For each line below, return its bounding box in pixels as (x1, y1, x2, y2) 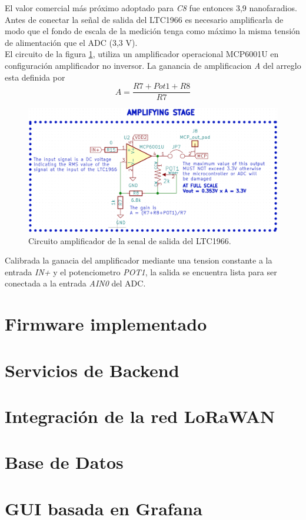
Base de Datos (5, 450, 124, 474)
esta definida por (5, 71, 65, 83)
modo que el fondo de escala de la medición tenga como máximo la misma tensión (5, 25, 300, 37)
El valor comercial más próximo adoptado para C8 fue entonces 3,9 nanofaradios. (5, 2, 297, 14)
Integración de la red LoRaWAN (5, 404, 275, 428)
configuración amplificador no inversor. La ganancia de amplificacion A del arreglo (5, 59, 301, 71)
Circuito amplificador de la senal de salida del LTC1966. (28, 234, 231, 246)
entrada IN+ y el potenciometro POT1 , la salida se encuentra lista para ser (5, 265, 277, 278)
